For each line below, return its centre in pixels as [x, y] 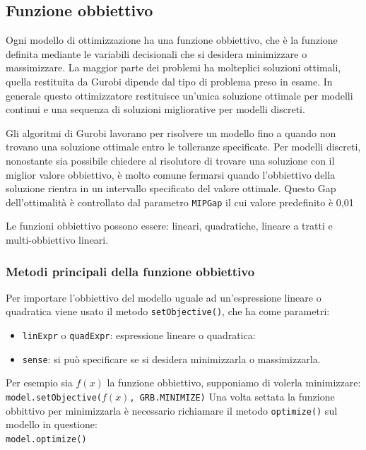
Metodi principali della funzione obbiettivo [130, 271]
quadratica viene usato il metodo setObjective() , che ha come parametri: [168, 311]
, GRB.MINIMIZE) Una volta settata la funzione [232, 396]
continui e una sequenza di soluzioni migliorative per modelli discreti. [155, 109]
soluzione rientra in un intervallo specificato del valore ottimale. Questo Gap [171, 188]
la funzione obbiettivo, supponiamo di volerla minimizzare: [234, 383]
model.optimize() [46, 439]
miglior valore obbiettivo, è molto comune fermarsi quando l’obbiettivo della [171, 174]
